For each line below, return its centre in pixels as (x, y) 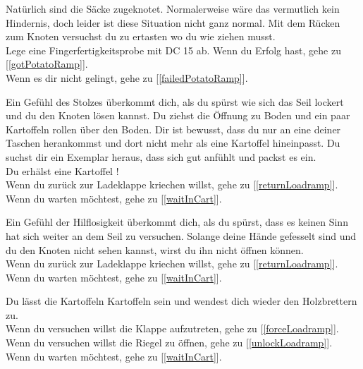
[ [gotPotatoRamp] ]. (47, 64)
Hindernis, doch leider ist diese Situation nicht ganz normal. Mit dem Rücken (173, 22)
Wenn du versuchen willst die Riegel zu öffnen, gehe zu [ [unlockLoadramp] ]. (169, 343)
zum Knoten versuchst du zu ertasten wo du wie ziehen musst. (141, 36)
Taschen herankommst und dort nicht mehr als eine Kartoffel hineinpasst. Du (173, 143)
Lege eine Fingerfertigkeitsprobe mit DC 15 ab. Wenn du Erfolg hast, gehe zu (173, 50)
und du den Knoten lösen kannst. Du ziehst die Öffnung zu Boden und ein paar (178, 115)
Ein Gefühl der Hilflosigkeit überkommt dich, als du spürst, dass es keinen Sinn (177, 222)
